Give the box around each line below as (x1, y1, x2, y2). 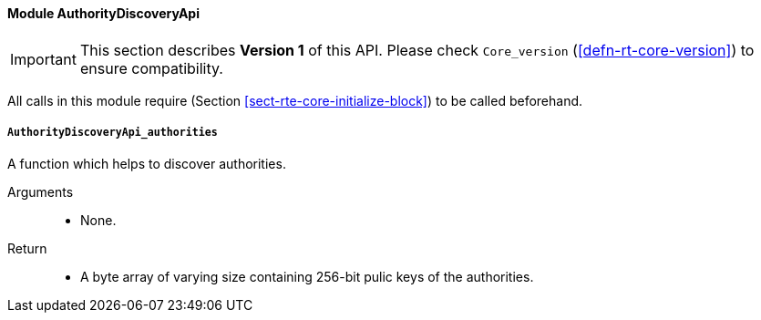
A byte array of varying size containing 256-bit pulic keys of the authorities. (80, 269, 534, 285)
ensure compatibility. (79, 58, 223, 77)
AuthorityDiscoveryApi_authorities (7, 126, 218, 139)
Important (10, 49, 77, 68)
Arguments (7, 184, 74, 201)
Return (7, 241, 47, 257)
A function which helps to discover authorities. (7, 156, 286, 172)
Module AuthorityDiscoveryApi (7, 5, 200, 21)
